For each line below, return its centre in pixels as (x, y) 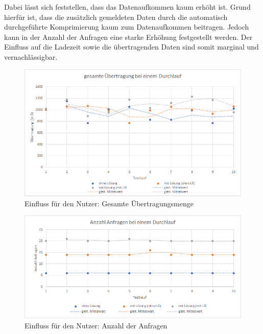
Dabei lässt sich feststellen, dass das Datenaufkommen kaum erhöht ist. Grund (127, 7)
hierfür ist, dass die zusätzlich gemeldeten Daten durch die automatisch (116, 17)
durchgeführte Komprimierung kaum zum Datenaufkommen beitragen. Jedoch (127, 27)
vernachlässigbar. (31, 56)
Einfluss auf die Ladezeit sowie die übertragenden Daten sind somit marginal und (131, 47)
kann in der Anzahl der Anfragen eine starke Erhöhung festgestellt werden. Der (128, 37)
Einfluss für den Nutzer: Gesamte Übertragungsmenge (109, 203)
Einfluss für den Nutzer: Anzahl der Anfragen (96, 325)
